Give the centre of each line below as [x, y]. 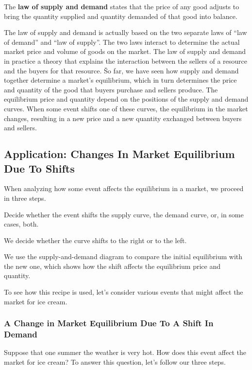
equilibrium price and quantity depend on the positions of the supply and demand [126, 99]
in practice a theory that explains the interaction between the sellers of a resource [126, 61]
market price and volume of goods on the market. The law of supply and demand [125, 51]
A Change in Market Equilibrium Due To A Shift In [109, 323]
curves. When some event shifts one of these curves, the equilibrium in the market [126, 108]
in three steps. [25, 198]
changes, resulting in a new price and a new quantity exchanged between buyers [123, 118]
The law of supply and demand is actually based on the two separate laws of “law [126, 32]
